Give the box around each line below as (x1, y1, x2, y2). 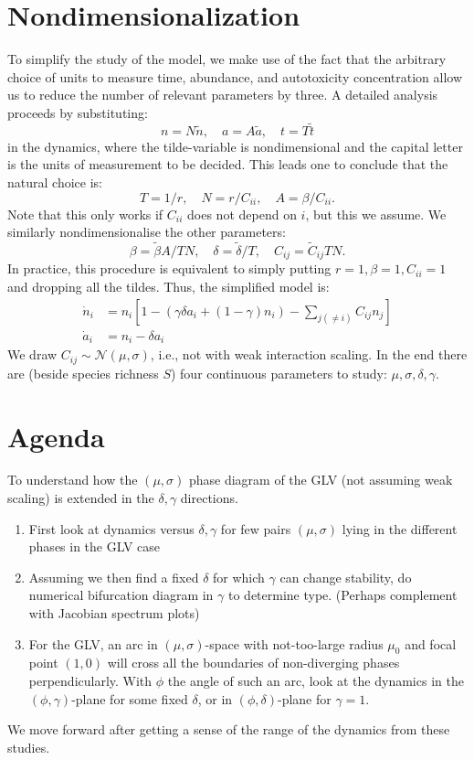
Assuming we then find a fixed (28, 567, 199, 586)
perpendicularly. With (28, 671, 153, 690)
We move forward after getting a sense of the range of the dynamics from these (7, 720, 450, 739)
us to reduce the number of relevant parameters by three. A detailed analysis (7, 85, 438, 104)
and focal (405, 634, 457, 653)
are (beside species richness (7, 363, 159, 382)
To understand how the (7, 470, 138, 489)
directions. (180, 488, 238, 508)
